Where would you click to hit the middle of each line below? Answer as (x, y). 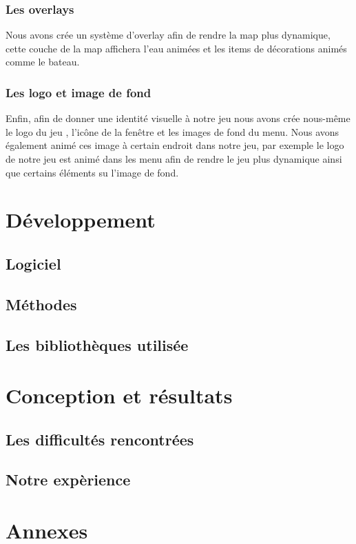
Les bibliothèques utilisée (97, 344)
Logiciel (33, 263)
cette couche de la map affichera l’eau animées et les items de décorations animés (176, 48)
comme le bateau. (43, 62)
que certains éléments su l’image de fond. (92, 172)
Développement (81, 220)
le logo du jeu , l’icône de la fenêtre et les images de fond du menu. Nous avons (172, 131)
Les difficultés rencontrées (100, 439)
